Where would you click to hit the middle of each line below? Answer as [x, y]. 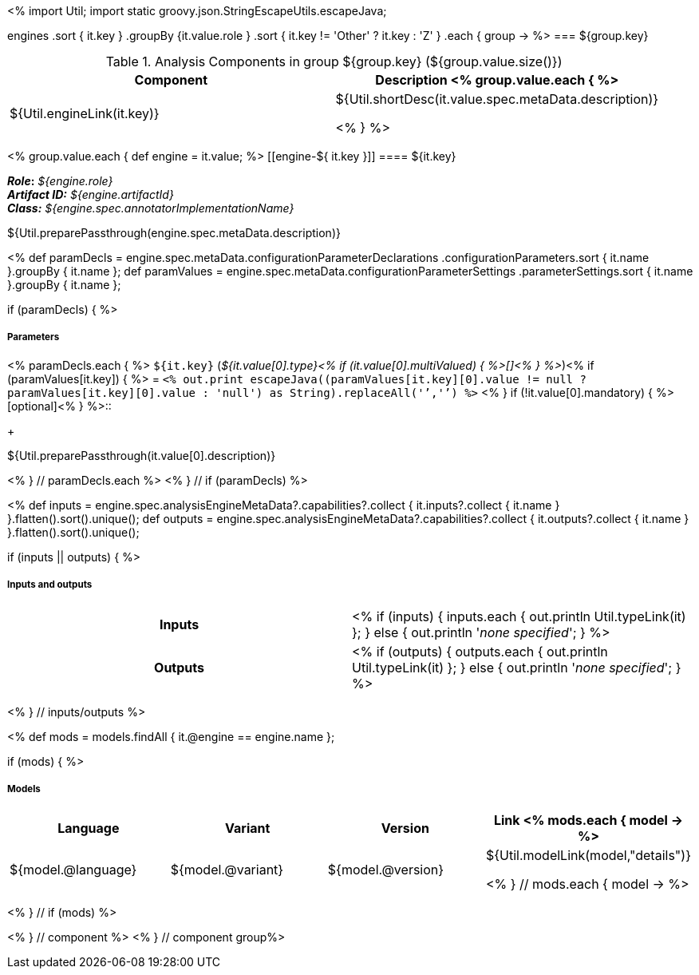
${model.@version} [386, 870]
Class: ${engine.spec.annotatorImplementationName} [151, 208]
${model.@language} [73, 870]
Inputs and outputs [50, 585]
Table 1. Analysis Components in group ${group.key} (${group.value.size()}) [334, 61]
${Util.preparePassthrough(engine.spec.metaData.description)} [174, 233]
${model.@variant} [227, 870]
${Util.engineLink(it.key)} [85, 113]
